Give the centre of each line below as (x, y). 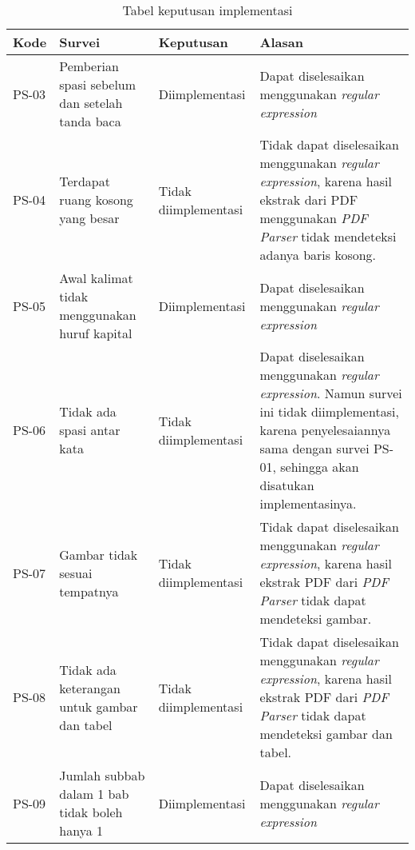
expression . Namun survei (331, 393)
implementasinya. (308, 503)
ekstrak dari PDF (309, 200)
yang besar (89, 218)
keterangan (90, 688)
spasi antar (90, 430)
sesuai (76, 573)
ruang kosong (96, 200)
